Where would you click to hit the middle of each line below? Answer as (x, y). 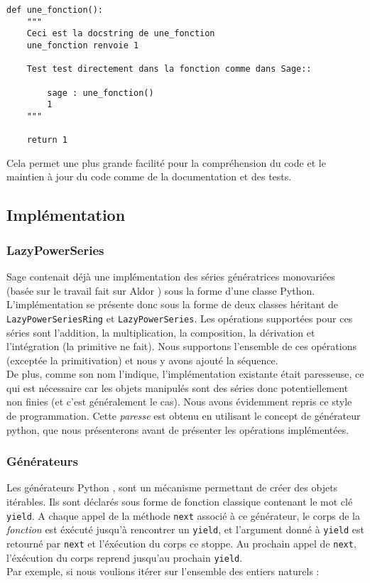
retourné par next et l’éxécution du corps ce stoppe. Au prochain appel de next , (181, 543)
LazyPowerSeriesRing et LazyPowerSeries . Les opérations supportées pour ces (180, 318)
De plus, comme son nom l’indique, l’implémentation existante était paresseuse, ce (185, 374)
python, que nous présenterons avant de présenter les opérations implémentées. (178, 429)
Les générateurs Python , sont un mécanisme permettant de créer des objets (172, 487)
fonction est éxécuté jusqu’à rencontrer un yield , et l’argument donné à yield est (185, 529)
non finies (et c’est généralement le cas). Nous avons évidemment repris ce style (179, 402)
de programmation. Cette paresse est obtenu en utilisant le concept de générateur (184, 416)
